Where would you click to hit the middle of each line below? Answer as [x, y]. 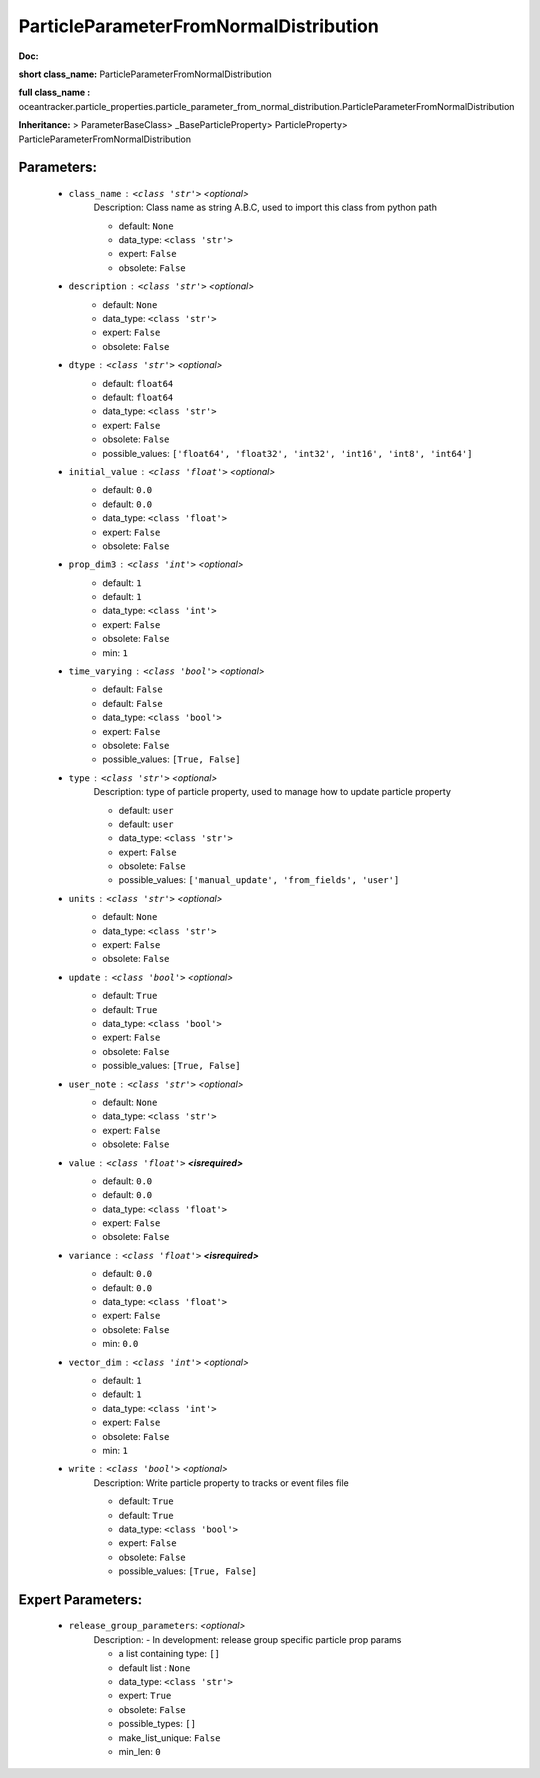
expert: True [145, 1696]
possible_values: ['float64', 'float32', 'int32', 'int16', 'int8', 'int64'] [287, 453]
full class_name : [54, 92]
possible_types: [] [157, 1724]
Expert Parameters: [80, 1599]
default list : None [154, 1667]
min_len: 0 [140, 1751]
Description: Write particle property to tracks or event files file [221, 1482]
